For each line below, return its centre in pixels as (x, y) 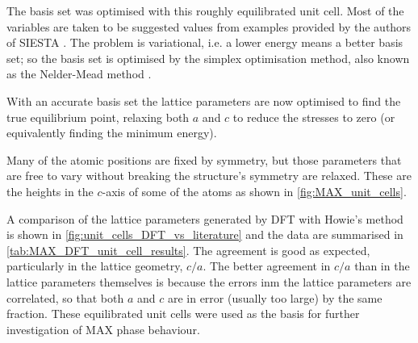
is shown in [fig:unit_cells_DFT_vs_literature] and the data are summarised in (205, 234)
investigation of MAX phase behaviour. (103, 329)
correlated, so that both (65, 297)
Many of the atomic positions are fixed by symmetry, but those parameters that (204, 159)
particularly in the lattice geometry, (95, 266)
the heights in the (50, 191)
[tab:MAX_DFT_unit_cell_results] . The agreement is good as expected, (188, 250)
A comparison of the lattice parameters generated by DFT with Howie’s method (205, 218)
